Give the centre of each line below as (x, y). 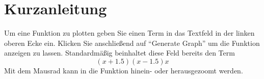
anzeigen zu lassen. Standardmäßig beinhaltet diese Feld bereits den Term (120, 53)
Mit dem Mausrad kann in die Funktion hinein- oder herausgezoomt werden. (124, 70)
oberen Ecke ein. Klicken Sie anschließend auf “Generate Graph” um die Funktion (132, 43)
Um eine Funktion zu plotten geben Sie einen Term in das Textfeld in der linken (129, 33)
